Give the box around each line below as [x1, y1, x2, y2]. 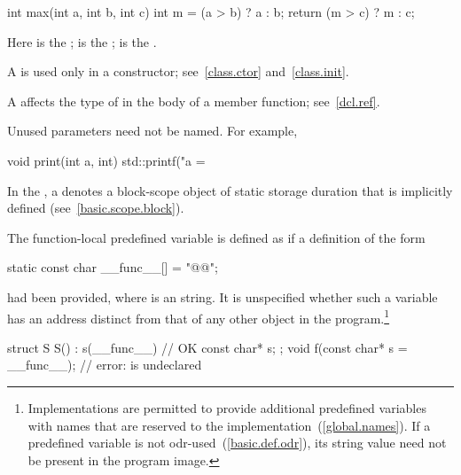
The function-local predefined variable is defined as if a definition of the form [7, 228, 426, 246]
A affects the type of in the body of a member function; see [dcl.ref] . [7, 91, 380, 110]
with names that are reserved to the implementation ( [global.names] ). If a [27, 416, 431, 434]
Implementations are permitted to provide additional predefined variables [27, 398, 426, 417]
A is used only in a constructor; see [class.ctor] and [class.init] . [7, 62, 349, 81]
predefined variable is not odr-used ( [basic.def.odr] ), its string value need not [27, 433, 447, 452]
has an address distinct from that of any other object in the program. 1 [7, 306, 390, 327]
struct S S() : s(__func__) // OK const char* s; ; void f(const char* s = [7, 338, 408, 356]
